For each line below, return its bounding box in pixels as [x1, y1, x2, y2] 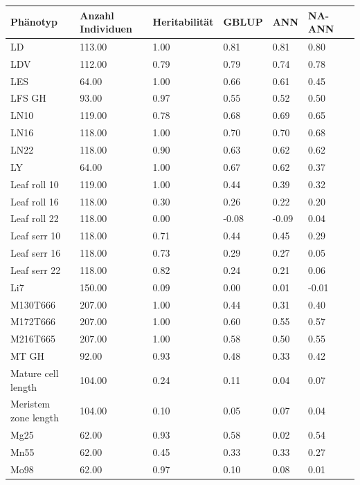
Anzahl [80, 8, 114, 22]
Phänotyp [10, 15, 58, 29]
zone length [10, 410, 59, 424]
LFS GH [10, 91, 46, 105]
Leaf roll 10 [10, 176, 59, 191]
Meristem [10, 396, 51, 411]
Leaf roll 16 [10, 194, 59, 208]
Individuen [80, 21, 132, 36]
